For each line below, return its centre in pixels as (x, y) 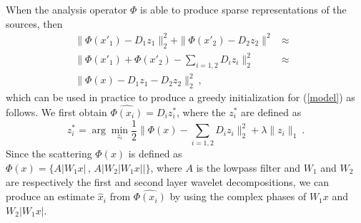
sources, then (34, 23)
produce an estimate (50, 196)
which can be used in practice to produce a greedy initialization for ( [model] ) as (180, 97)
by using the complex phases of (238, 196)
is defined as (155, 154)
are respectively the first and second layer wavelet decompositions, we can (167, 181)
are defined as (271, 111)
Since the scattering (49, 154)
